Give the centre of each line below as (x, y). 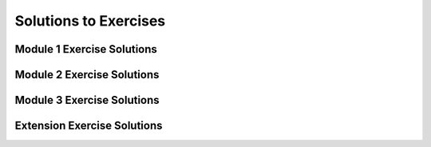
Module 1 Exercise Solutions (86, 49)
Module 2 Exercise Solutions (87, 75)
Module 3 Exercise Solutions (87, 100)
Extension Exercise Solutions (89, 126)
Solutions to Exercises (90, 21)
